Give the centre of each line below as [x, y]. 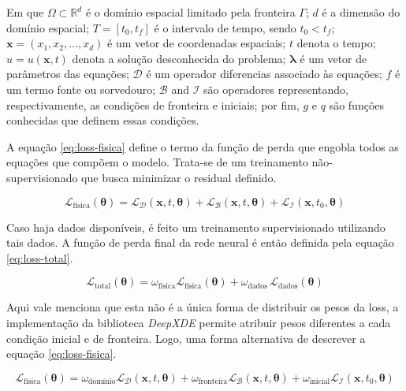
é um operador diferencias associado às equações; [264, 74]
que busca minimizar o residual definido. [179, 177]
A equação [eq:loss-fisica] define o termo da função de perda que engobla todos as [203, 146]
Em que [25, 12]
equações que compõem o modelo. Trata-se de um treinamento [157, 162]
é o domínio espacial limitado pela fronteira [190, 12]
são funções [357, 104]
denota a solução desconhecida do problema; [179, 58]
